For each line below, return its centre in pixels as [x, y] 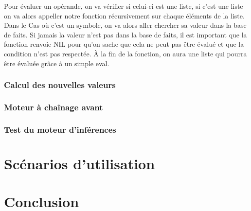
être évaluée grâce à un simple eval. [57, 63]
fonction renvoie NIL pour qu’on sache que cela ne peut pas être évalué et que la [124, 44]
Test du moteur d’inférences [60, 129]
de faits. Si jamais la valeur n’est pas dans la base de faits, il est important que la [125, 34]
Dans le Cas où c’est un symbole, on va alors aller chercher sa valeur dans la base [125, 25]
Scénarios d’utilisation [80, 163]
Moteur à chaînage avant [54, 107]
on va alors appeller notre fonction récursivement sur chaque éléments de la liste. [124, 15]
